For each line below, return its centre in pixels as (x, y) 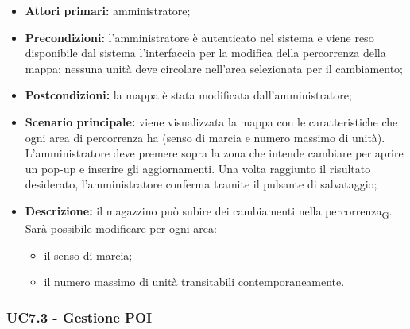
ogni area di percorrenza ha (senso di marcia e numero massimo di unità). (205, 137)
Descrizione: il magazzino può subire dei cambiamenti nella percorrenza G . (209, 211)
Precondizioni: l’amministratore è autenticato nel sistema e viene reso (199, 37)
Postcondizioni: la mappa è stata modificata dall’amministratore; (188, 95)
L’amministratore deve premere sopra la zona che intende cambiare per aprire (214, 153)
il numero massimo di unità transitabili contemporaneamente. (194, 282)
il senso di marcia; (88, 255)
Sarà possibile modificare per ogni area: (121, 228)
